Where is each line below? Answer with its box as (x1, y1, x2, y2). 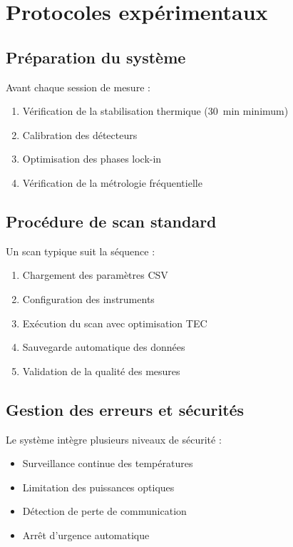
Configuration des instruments (22, 291, 155, 306)
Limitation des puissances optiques (22, 479, 175, 494)
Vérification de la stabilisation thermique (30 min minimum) (22, 103, 289, 118)
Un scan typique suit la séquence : (6, 243, 155, 258)
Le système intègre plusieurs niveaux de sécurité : (6, 431, 222, 446)
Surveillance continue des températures (22, 456, 193, 471)
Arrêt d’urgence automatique (22, 527, 150, 542)
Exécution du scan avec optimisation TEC (22, 315, 207, 330)
